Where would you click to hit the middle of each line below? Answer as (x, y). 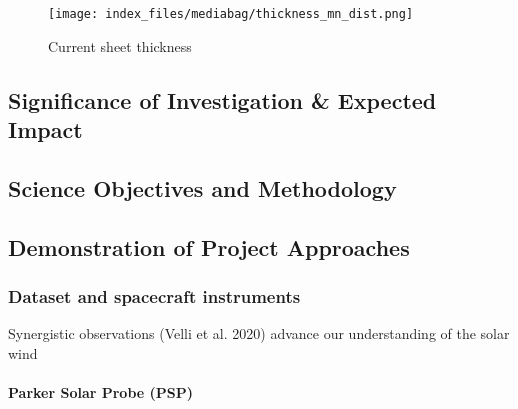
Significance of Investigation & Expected (222, 99)
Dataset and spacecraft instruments (154, 295)
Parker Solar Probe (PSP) (101, 391)
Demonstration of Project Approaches (209, 246)
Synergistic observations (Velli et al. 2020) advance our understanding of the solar (259, 333)
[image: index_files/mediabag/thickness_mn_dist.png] (231, 14)
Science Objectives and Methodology (202, 187)
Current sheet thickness (120, 45)
